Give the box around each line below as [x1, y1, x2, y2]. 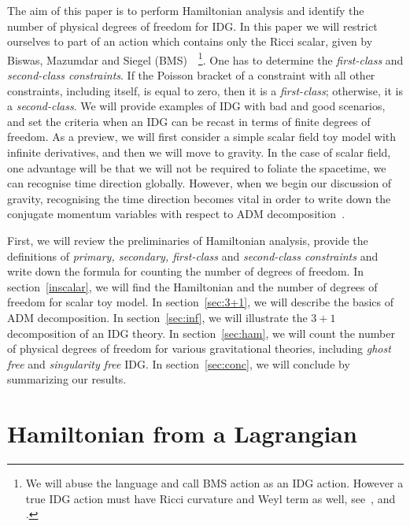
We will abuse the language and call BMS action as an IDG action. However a [25, 475, 404, 491]
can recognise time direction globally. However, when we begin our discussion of [7, 175, 392, 191]
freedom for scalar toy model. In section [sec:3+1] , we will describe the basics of [7, 294, 393, 310]
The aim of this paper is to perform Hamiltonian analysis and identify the [7, 2, 364, 18]
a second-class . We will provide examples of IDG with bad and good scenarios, [7, 98, 386, 114]
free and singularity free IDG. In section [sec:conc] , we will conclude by [7, 355, 350, 372]
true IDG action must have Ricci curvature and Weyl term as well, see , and [25, 490, 396, 506]
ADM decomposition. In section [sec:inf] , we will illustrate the [7, 309, 308, 325]
